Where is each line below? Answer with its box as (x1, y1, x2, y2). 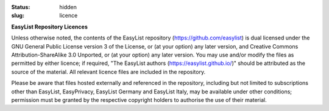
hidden (59, 4, 77, 10)
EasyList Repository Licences (11, 23, 88, 30)
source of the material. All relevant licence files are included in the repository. (11, 68, 206, 75)
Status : (11, 4, 30, 10)
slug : (11, 12, 24, 19)
